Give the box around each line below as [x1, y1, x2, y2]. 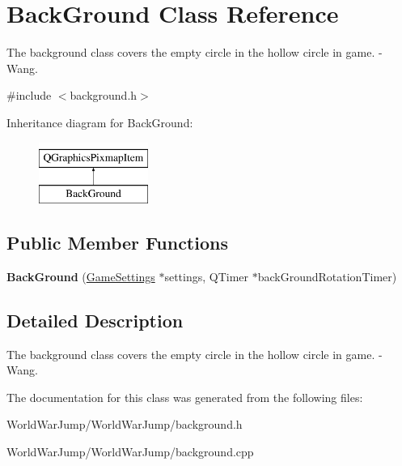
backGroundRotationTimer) [257, 267, 397, 284]
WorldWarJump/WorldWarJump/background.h [6, 416, 243, 433]
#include [6, 87, 52, 104]
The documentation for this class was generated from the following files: [6, 388, 363, 405]
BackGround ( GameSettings [6, 267, 155, 284]
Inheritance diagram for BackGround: [6, 113, 193, 130]
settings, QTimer [164, 267, 249, 284]
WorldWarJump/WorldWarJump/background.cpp [6, 443, 254, 460]
